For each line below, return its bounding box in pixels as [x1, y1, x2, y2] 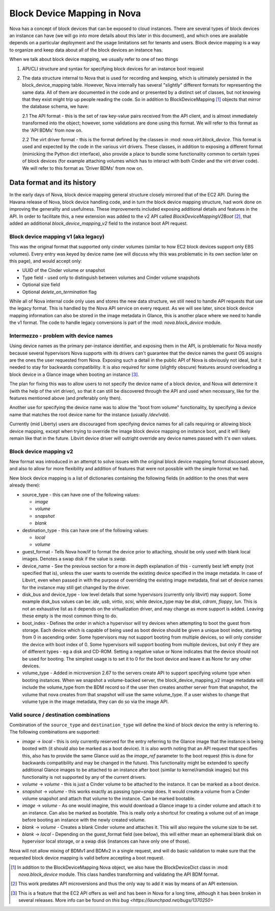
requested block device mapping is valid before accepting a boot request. [9, 855, 164, 861]
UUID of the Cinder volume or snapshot [22, 267, 105, 273]
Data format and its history [9, 179, 96, 187]
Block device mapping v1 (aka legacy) [9, 233, 105, 240]
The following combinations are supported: [9, 729, 100, 735]
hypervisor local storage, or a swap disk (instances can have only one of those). [22, 838, 190, 844]
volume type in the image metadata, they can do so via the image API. [22, 698, 169, 704]
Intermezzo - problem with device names [9, 332, 113, 339]
